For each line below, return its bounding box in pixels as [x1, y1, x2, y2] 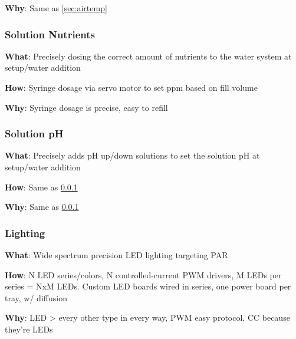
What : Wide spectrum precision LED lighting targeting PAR [5, 249, 228, 261]
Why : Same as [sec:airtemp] [5, 2, 107, 14]
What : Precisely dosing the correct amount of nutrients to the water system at [5, 50, 292, 62]
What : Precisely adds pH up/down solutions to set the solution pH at [5, 149, 260, 162]
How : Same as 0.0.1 [5, 180, 78, 193]
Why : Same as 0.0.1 [5, 200, 79, 213]
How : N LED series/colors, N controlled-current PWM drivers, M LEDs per [5, 268, 282, 281]
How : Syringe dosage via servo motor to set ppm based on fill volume [5, 81, 258, 93]
